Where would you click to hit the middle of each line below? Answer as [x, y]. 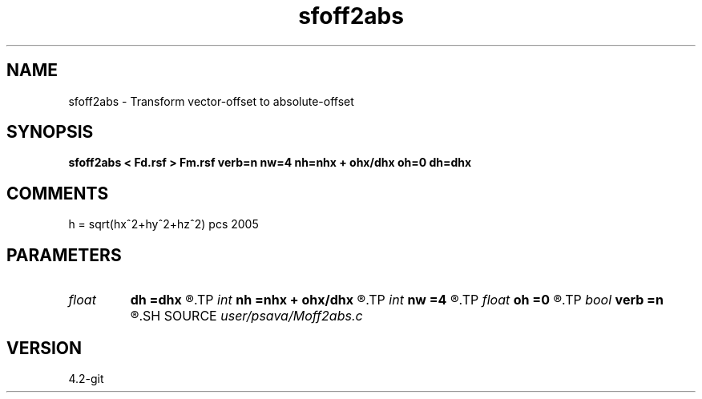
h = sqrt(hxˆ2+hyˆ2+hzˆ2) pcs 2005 [163, 224]
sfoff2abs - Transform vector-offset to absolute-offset [211, 101]
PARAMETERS [64, 255]
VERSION [44, 348]
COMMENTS [58, 193]
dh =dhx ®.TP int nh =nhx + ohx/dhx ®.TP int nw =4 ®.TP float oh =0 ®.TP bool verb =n [397, 300]
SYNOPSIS [50, 132]
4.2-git [86, 378]
